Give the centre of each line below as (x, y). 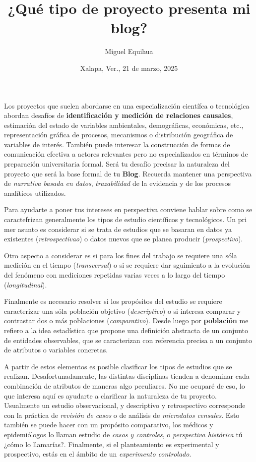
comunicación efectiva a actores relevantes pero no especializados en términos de (126, 154)
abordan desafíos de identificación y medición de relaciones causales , (119, 115)
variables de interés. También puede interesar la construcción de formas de (117, 144)
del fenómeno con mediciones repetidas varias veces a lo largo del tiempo (115, 275)
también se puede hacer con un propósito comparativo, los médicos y (109, 425)
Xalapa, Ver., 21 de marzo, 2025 (129, 68)
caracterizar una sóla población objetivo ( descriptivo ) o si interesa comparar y (123, 311)
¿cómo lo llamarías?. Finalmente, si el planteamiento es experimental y (112, 444)
